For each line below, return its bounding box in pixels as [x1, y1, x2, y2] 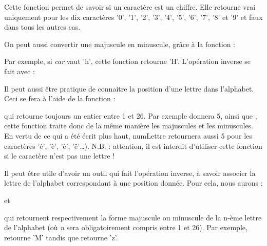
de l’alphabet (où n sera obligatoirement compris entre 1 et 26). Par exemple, [4, 222, 247, 233]
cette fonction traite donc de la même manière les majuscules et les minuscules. [4, 120, 254, 131]
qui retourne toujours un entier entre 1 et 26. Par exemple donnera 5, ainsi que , [4, 110, 257, 121]
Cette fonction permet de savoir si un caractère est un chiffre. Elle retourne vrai [4, 2, 256, 12]
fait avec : [4, 65, 35, 76]
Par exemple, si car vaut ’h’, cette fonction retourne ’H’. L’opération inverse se [4, 56, 251, 66]
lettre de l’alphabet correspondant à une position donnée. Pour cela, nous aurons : [4, 177, 263, 188]
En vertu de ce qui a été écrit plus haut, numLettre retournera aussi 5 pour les [4, 130, 252, 141]
